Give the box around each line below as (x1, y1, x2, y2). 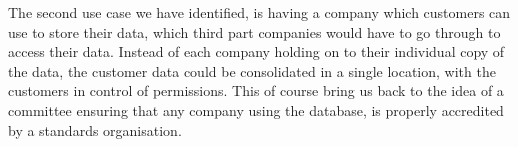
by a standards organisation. (8, 119, 182, 140)
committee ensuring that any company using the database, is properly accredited (8, 99, 504, 120)
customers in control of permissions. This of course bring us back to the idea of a (8, 80, 504, 101)
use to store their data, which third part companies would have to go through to (8, 21, 501, 42)
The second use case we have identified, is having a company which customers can (8, 2, 511, 22)
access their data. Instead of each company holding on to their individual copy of (8, 41, 505, 62)
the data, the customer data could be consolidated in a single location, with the (8, 60, 496, 81)
